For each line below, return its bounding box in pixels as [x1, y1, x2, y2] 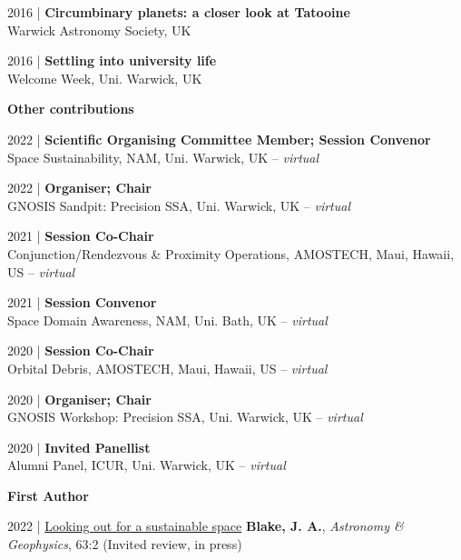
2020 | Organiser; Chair [7, 389, 152, 408]
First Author [7, 485, 89, 505]
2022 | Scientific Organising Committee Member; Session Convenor [7, 129, 431, 148]
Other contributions [7, 99, 134, 118]
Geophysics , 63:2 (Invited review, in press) [7, 535, 242, 554]
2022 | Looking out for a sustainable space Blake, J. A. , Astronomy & [7, 516, 404, 535]
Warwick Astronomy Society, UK [7, 20, 191, 39]
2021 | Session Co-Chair [7, 226, 154, 245]
